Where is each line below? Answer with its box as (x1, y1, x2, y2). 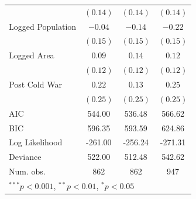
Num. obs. (9, 165, 46, 177)
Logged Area (9, 49, 54, 61)
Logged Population (9, 20, 77, 32)
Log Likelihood (9, 136, 63, 148)
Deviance (9, 151, 42, 163)
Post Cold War (9, 78, 62, 90)
